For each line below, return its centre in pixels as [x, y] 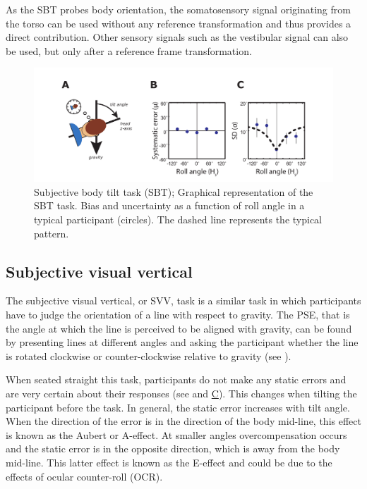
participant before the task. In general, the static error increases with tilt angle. [178, 407]
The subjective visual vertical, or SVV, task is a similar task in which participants [183, 301]
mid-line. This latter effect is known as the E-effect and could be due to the [169, 462]
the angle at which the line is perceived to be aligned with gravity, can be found [179, 328]
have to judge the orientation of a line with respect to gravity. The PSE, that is [178, 315]
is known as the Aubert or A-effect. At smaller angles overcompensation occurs [176, 434]
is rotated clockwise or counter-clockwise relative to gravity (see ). [149, 355]
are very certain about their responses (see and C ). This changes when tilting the [181, 393]
